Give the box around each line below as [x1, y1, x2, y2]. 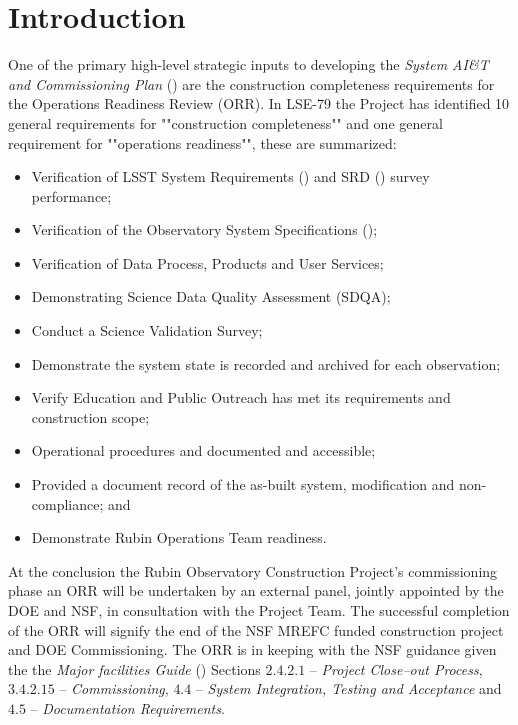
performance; [31, 185, 112, 206]
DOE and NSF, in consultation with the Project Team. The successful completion [8, 600, 510, 620]
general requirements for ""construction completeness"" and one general [8, 112, 443, 133]
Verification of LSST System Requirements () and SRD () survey [31, 166, 430, 187]
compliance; [31, 493, 104, 514]
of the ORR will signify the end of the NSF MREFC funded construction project [8, 619, 504, 640]
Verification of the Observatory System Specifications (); [31, 219, 378, 240]
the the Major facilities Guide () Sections [8, 658, 261, 679]
